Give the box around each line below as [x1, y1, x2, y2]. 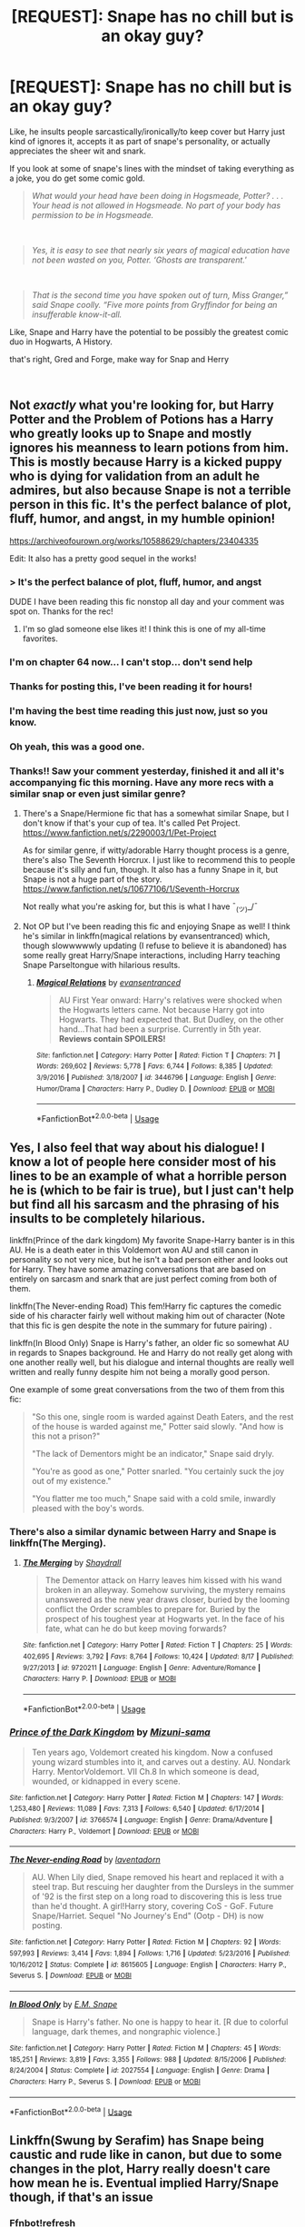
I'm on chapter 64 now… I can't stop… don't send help [9, 656, 253, 668]
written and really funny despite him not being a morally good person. [9, 1366, 271, 1377]
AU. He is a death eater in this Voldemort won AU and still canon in [9, 1244, 259, 1255]
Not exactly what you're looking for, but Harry [9, 398, 274, 413]
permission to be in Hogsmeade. [31, 209, 154, 220]
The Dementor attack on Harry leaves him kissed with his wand [44, 1575, 282, 1586]
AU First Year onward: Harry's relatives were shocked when [58, 995, 283, 1005]
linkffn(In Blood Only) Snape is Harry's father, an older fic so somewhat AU [9, 1337, 290, 1348]
